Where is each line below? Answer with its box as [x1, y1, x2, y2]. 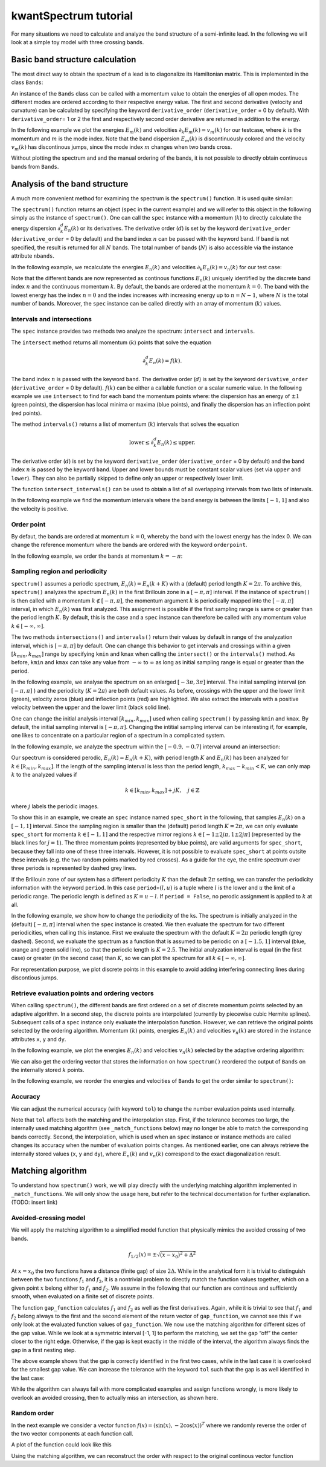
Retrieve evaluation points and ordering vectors [11, 989, 154, 998]
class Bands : [11, 79, 43, 86]
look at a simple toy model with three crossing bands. [11, 38, 144, 45]
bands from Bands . [11, 163, 59, 170]
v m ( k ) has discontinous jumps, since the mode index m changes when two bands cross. [11, 143, 232, 152]
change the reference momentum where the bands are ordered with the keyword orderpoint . [11, 541, 248, 549]
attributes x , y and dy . [11, 1035, 66, 1043]
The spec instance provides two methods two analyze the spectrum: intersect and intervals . [11, 327, 255, 335]
